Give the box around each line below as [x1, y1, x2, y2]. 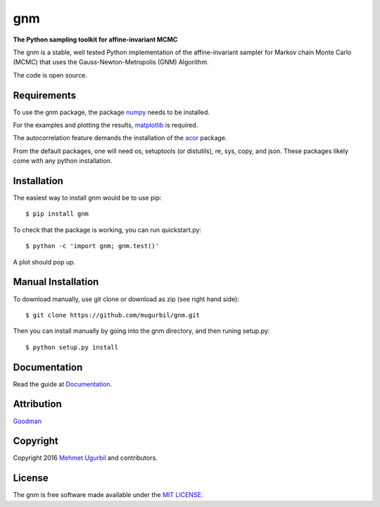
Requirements [13, 89, 77, 102]
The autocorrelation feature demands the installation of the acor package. [13, 134, 227, 142]
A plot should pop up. [13, 257, 76, 266]
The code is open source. [13, 71, 87, 79]
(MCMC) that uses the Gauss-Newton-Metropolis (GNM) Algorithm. [13, 58, 209, 66]
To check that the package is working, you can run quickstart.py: [13, 226, 202, 234]
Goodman [13, 417, 42, 425]
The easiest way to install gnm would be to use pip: [13, 194, 162, 202]
